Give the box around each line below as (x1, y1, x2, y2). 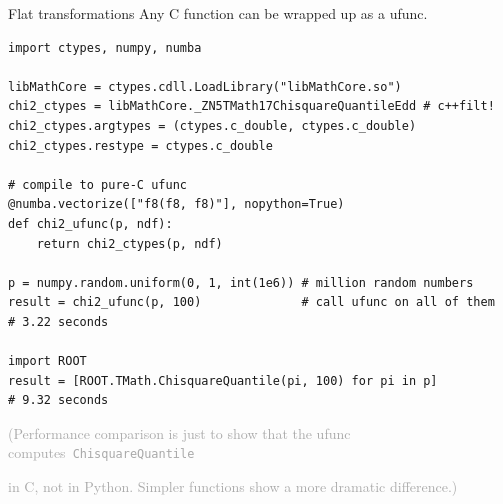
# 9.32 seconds (8, 393, 109, 408)
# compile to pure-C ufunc (8, 177, 187, 192)
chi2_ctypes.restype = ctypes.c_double (8, 138, 273, 153)
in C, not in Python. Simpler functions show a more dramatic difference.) (8, 476, 458, 497)
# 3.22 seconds (8, 314, 109, 329)
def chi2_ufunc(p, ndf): (8, 216, 173, 231)
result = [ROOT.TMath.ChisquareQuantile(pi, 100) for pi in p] (8, 373, 438, 388)
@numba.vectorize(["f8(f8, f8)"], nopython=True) (8, 197, 345, 212)
